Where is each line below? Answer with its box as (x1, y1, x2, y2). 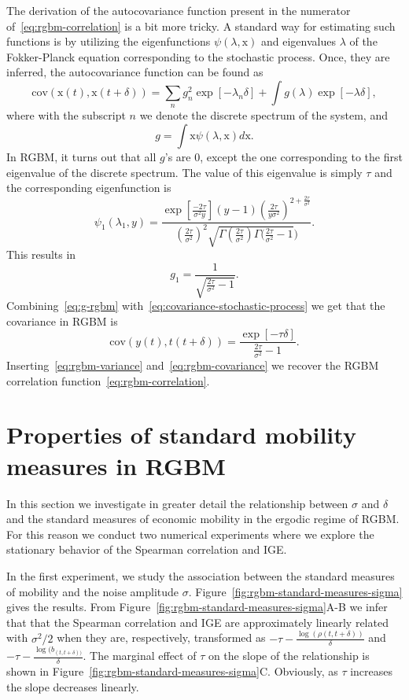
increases (350, 663, 393, 680)
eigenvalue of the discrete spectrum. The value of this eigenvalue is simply (6, 164, 363, 180)
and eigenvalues (261, 33, 336, 50)
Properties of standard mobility (6, 418, 356, 451)
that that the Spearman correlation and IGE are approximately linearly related (6, 613, 389, 630)
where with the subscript (6, 107, 126, 123)
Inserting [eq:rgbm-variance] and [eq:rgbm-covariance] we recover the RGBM (6, 357, 379, 374)
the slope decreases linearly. (6, 678, 139, 694)
